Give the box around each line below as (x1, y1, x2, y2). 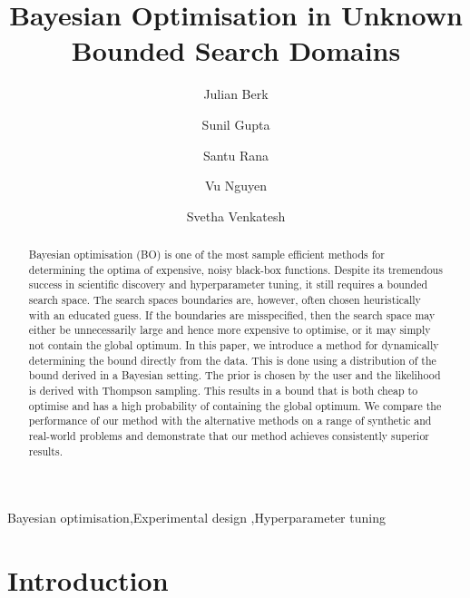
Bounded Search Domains (71, 32, 401, 69)
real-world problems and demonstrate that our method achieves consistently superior (28, 427, 430, 443)
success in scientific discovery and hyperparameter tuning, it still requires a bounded (28, 277, 428, 292)
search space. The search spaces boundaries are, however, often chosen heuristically (28, 292, 421, 308)
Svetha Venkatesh (186, 206, 286, 225)
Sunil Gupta (201, 114, 270, 133)
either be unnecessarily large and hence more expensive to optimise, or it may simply (28, 322, 431, 338)
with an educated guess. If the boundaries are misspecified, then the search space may (28, 307, 436, 322)
